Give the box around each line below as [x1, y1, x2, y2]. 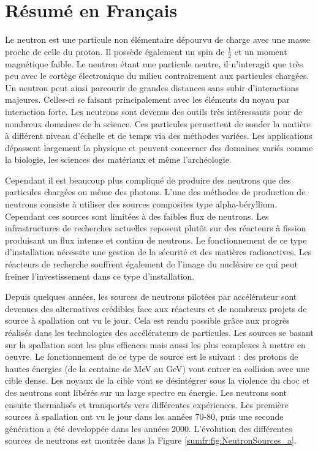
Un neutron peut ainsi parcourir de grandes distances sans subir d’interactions [5, 81, 299, 94]
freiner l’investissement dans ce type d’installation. [5, 269, 195, 282]
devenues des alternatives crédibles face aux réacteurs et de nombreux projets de [5, 302, 307, 315]
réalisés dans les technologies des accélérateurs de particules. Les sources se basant [5, 326, 314, 339]
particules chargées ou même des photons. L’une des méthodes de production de [5, 185, 306, 198]
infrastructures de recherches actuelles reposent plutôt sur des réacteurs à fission [5, 222, 306, 234]
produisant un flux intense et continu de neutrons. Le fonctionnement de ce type [5, 233, 307, 246]
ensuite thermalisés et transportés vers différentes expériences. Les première [5, 398, 289, 411]
